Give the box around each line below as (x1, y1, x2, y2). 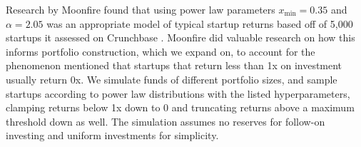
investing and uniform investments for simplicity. (6, 128, 219, 143)
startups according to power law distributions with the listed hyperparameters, (6, 86, 350, 101)
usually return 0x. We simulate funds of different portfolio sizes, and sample (6, 71, 337, 86)
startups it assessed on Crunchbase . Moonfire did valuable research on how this (6, 30, 355, 45)
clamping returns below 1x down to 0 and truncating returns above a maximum (6, 100, 355, 115)
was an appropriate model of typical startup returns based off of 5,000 (46, 16, 353, 31)
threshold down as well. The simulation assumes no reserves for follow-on (6, 113, 325, 128)
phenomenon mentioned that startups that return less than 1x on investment (6, 58, 342, 73)
